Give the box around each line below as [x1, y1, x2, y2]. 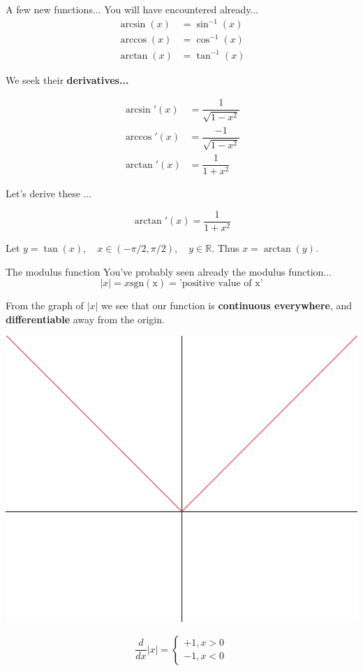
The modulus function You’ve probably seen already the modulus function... [6, 264, 332, 278]
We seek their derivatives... [6, 72, 129, 87]
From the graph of [6, 298, 84, 313]
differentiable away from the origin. [6, 311, 165, 326]
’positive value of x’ [179, 278, 263, 289]
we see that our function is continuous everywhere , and [101, 298, 353, 313]
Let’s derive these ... [6, 186, 92, 201]
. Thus [212, 241, 239, 255]
